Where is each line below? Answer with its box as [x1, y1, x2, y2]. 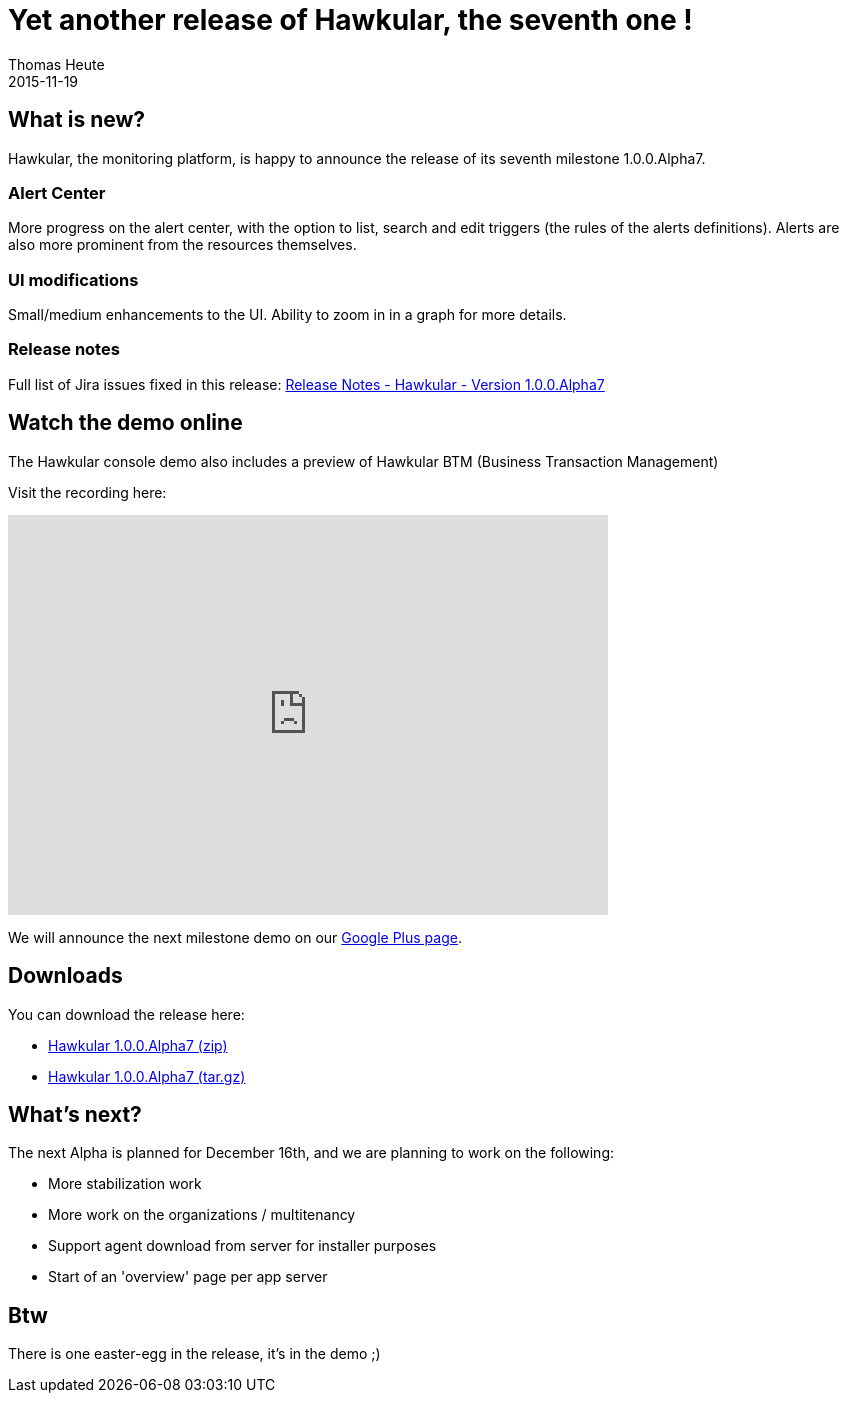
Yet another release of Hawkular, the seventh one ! [8, 3, 693, 37]
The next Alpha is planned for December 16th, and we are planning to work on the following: [8, 1144, 615, 1162]
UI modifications [8, 269, 139, 290]
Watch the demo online [8, 410, 243, 436]
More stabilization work [48, 1175, 202, 1193]
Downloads [8, 963, 123, 989]
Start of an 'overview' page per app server [48, 1268, 328, 1286]
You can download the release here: [8, 1005, 245, 1023]
